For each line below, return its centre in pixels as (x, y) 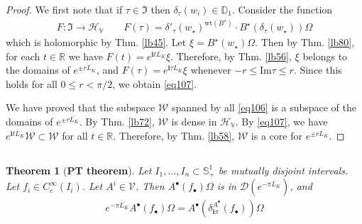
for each (23, 56)
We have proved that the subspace (81, 107)
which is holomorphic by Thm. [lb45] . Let (96, 42)
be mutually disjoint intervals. (283, 170)
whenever (211, 70)
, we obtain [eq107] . (155, 83)
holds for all (32, 83)
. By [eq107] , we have (281, 122)
